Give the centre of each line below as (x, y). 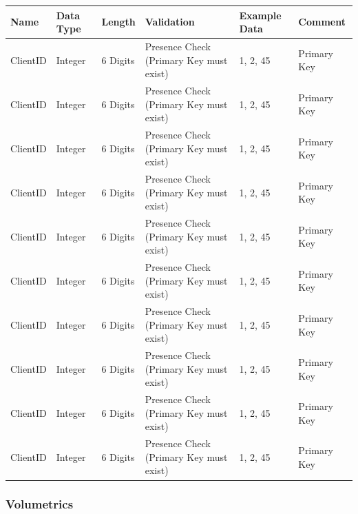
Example (260, 15)
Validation (170, 22)
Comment (322, 22)
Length (118, 22)
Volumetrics (40, 504)
